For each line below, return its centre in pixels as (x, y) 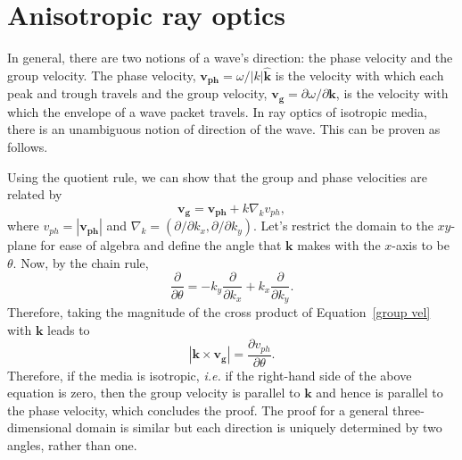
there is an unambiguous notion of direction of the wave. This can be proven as (224, 129)
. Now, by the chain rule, (81, 262)
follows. (28, 147)
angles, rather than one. (72, 445)
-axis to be (421, 245)
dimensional (40, 427)
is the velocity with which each (359, 75)
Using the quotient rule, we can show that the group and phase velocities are (217, 176)
